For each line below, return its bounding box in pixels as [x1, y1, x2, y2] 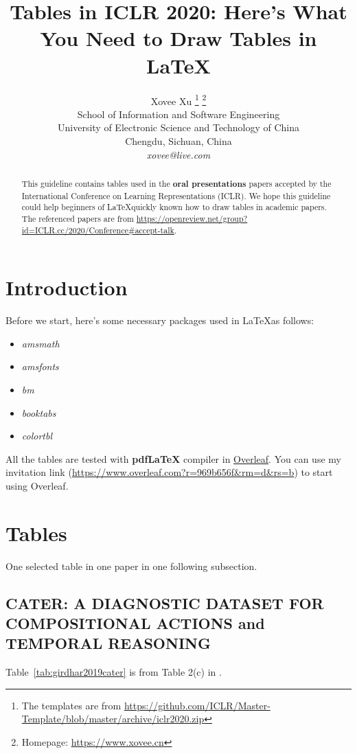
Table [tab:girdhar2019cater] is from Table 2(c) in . [5, 665, 222, 679]
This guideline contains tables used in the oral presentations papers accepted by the [21, 177, 332, 190]
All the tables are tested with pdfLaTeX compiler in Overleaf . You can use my [5, 451, 341, 466]
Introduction [5, 273, 128, 301]
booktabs [21, 405, 56, 420]
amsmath [21, 336, 60, 350]
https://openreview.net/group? [136, 212, 248, 224]
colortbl [21, 429, 52, 443]
